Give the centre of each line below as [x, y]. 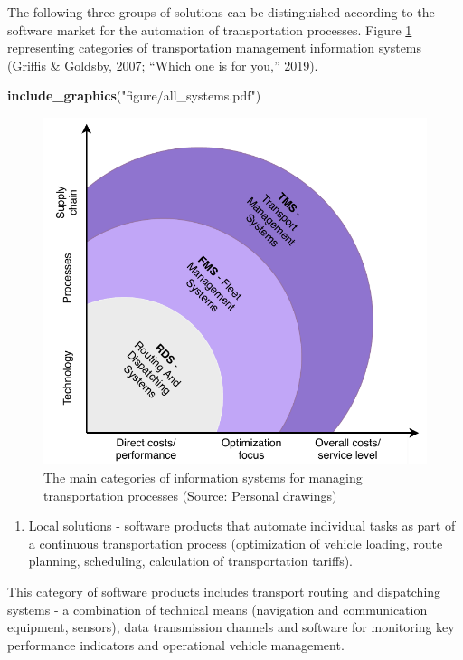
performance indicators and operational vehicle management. [176, 644]
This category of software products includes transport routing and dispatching [224, 591]
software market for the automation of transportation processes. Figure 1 [210, 29]
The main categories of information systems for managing [203, 478]
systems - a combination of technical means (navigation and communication [217, 609]
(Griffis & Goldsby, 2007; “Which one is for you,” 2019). [163, 65]
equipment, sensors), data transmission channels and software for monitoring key [231, 627]
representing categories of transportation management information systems [215, 48]
